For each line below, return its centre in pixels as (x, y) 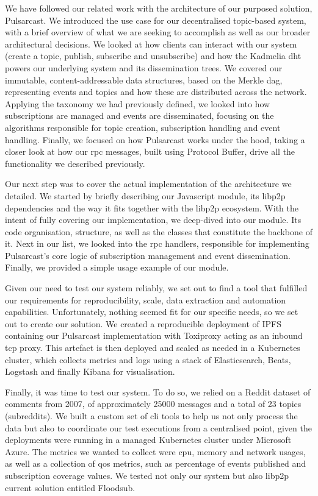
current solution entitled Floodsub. (70, 487)
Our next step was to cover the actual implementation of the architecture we (148, 184)
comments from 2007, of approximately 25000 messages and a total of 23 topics (153, 404)
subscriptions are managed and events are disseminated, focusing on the (139, 115)
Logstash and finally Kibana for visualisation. (90, 371)
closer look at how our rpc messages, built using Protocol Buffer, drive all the (150, 151)
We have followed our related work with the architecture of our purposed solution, (159, 8)
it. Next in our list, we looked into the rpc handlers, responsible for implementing (157, 243)
